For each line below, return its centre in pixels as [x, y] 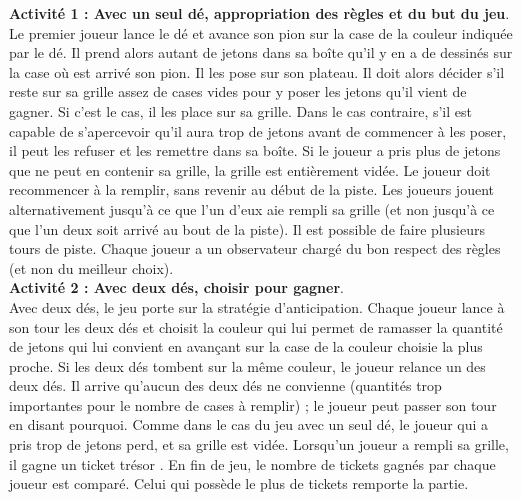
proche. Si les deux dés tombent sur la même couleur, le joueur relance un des [247, 365]
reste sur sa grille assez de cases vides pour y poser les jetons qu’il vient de [238, 91]
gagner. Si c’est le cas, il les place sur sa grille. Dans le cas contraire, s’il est [240, 110]
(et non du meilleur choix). [91, 267]
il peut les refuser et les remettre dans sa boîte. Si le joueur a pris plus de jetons [255, 150]
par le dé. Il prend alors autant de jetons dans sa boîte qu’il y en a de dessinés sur [261, 52]
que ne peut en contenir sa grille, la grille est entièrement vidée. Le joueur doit [250, 169]
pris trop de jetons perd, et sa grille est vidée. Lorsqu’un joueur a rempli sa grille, [259, 444]
